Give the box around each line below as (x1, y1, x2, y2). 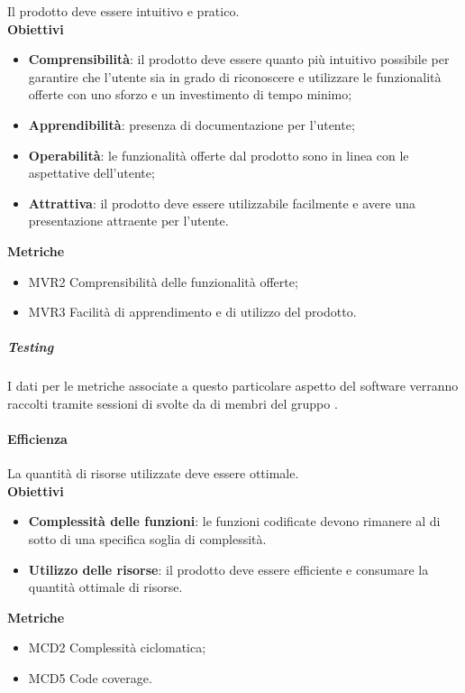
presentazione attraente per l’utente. (28, 211, 229, 230)
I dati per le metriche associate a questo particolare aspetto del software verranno (7, 376, 459, 395)
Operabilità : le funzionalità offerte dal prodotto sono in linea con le (28, 145, 409, 164)
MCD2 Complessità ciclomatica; (28, 638, 206, 657)
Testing (7, 337, 54, 356)
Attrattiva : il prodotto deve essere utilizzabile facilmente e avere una (28, 193, 415, 212)
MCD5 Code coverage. (28, 669, 152, 688)
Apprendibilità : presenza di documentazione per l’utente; (28, 115, 355, 134)
